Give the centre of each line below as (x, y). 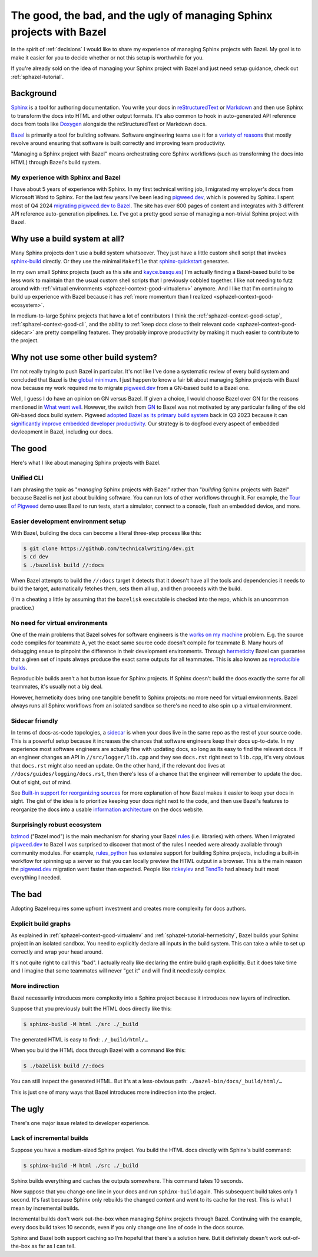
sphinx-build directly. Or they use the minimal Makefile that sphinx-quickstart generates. (120, 261)
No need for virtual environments (59, 623)
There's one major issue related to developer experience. (80, 1123)
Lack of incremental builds (49, 1138)
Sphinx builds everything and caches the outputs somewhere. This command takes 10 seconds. (127, 1180)
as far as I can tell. (54, 1246)
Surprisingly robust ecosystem (56, 825)
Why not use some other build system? (84, 357)
